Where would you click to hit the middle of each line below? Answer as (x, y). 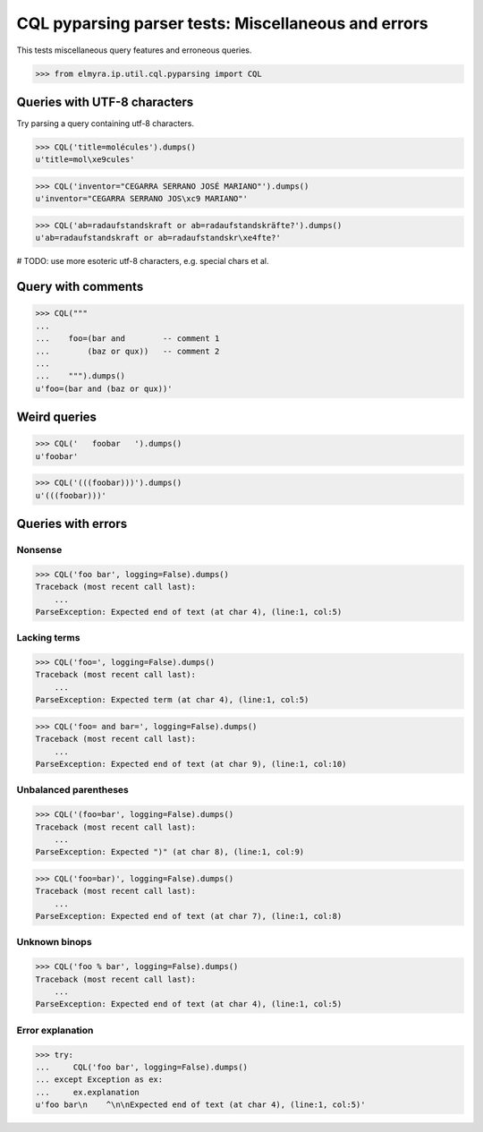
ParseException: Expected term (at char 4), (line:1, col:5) (172, 700)
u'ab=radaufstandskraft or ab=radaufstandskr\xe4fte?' (158, 238)
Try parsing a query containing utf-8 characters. (105, 123)
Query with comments (80, 287)
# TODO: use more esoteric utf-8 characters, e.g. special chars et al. (143, 261)
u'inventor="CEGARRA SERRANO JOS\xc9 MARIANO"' (141, 199)
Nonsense (39, 550)
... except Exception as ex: (99, 1080)
